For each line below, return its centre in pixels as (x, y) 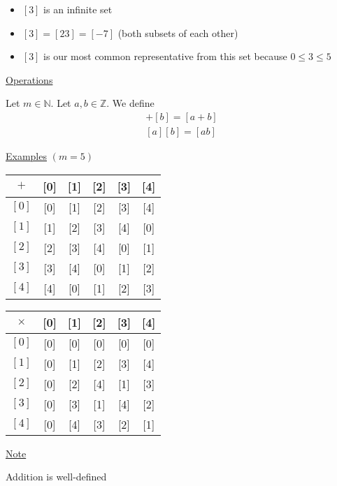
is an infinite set (78, 9)
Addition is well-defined (56, 477)
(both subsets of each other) (178, 32)
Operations (29, 79)
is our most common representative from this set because (165, 56)
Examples (26, 156)
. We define (130, 103)
